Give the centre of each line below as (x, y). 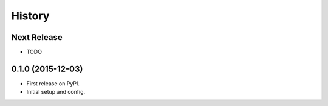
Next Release (37, 37)
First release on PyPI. (53, 83)
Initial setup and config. (56, 92)
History (30, 16)
